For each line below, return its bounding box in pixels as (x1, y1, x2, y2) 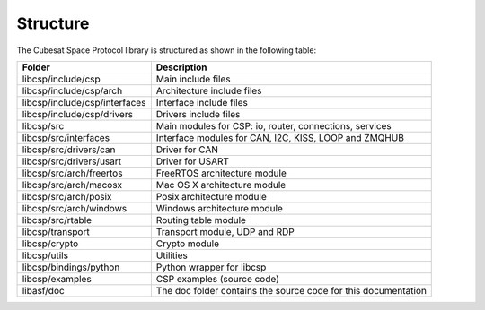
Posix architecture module (155, 190, 267, 202)
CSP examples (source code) (155, 272, 280, 285)
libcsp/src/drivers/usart (22, 155, 122, 168)
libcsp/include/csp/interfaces (22, 96, 146, 108)
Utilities (155, 249, 188, 262)
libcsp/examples (22, 272, 92, 285)
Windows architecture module (155, 202, 283, 214)
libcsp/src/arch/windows (22, 202, 128, 214)
